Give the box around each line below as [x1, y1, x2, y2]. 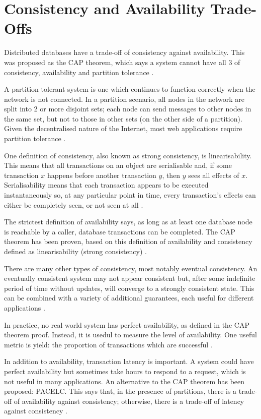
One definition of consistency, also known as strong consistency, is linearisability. [4, 150, 252, 160]
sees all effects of [188, 169, 239, 180]
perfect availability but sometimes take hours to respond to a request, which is [4, 366, 246, 376]
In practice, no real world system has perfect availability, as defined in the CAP [4, 319, 249, 330]
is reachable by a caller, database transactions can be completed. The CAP [4, 226, 235, 236]
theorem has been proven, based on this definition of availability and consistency [4, 236, 252, 247]
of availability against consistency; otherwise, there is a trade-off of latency [14, 395, 244, 406]
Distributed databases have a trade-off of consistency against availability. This [4, 47, 245, 57]
